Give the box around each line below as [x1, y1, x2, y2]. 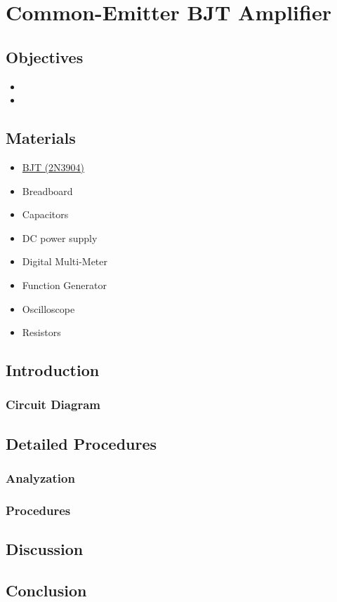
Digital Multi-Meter [22, 254, 107, 269]
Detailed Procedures [6, 432, 157, 454]
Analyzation [6, 469, 75, 487]
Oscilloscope [22, 301, 75, 316]
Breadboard [22, 183, 73, 198]
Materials [6, 127, 76, 149]
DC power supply [22, 230, 98, 245]
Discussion [6, 538, 84, 560]
